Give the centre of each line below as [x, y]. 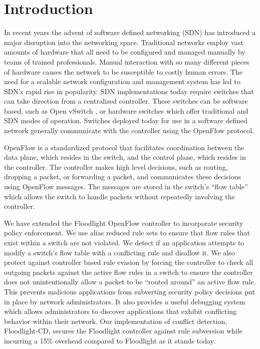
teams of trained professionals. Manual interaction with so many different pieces [127, 61]
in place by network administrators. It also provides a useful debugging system [125, 301]
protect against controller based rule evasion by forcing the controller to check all [129, 262]
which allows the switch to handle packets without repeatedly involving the [119, 196]
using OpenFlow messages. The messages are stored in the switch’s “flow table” [126, 187]
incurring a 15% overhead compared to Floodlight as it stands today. [110, 340]
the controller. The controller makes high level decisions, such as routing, [116, 166]
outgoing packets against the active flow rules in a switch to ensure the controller [128, 272]
